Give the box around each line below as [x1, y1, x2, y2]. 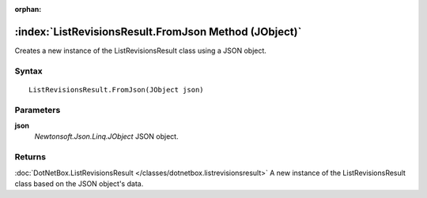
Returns [14, 151, 47, 163]
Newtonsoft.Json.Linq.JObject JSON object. [34, 132, 179, 141]
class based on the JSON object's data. [14, 178, 144, 189]
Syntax [14, 65, 43, 77]
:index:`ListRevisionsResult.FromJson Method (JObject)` [14, 24, 302, 39]
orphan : [14, 5, 42, 13]
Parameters [14, 104, 61, 115]
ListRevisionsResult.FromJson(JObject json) [28, 85, 205, 94]
